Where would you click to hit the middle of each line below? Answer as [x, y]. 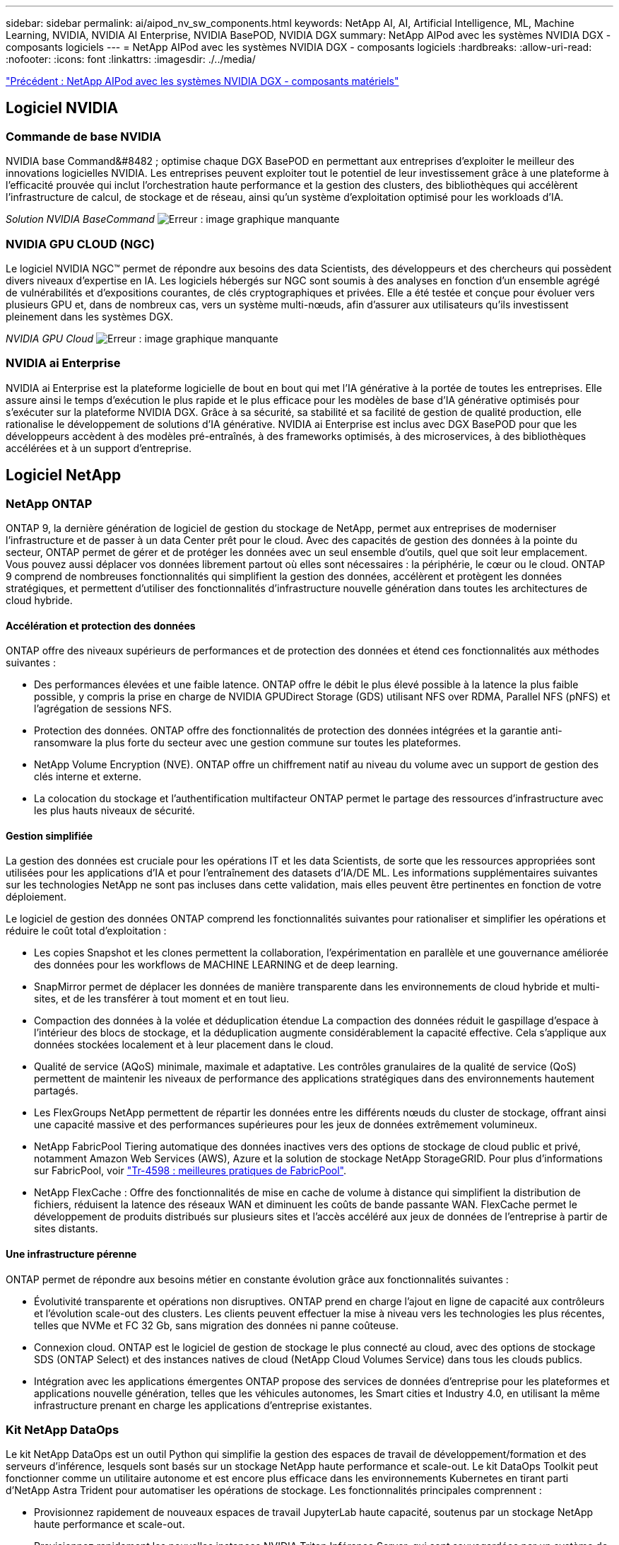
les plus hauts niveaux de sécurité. [114, 811]
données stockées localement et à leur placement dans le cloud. [184, 1045]
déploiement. [36, 897]
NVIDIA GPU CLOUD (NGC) [80, 244]
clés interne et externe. [88, 777]
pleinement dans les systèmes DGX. [90, 316]
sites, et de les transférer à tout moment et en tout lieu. [161, 999]
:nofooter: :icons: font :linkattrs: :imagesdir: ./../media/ [131, 59]
